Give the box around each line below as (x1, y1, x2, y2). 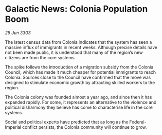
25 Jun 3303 (5, 30, 31, 35)
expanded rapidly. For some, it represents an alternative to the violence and (5, 99, 157, 105)
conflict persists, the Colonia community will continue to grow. (22, 124, 147, 130)
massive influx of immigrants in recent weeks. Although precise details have (5, 44, 158, 50)
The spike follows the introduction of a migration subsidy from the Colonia (5, 64, 154, 70)
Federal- (129, 119, 147, 125)
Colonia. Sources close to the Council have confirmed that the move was (5, 74, 151, 80)
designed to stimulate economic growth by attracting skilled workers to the (5, 79, 155, 85)
